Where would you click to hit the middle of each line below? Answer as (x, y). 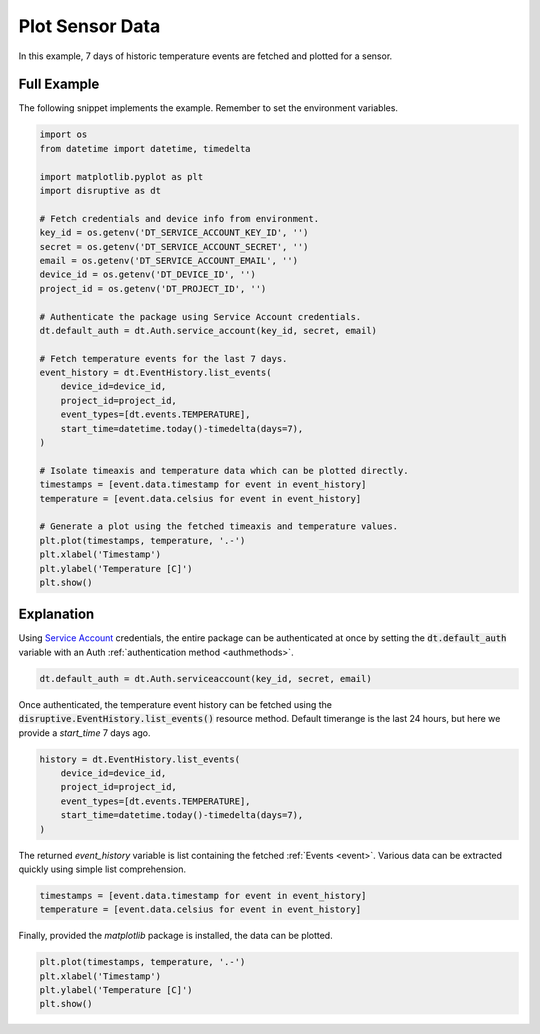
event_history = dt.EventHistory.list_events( (155, 373)
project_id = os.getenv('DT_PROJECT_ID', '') (153, 288)
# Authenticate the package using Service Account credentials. (200, 316)
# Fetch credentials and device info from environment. (179, 218)
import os (63, 134)
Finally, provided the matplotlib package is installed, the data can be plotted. (176, 936)
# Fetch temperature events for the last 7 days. (163, 358)
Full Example (59, 84)
